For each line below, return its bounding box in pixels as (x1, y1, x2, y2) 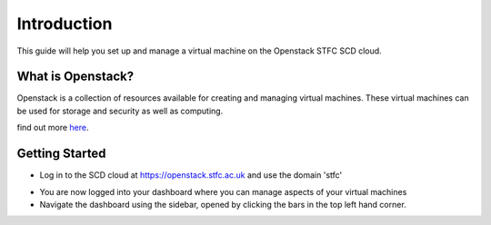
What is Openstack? (16, 69, 135, 84)
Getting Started (16, 146, 106, 161)
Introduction (16, 14, 113, 34)
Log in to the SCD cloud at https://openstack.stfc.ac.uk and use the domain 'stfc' (39, 170, 343, 181)
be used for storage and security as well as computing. (16, 105, 224, 116)
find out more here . (16, 122, 90, 133)
